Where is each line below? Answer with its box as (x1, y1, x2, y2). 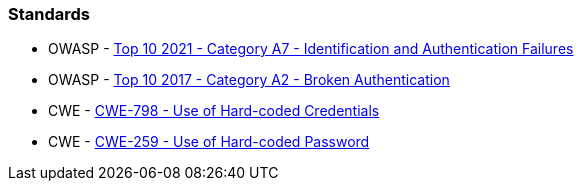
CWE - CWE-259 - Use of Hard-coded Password (48, 133, 370, 151)
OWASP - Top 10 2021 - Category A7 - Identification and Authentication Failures (48, 40, 574, 58)
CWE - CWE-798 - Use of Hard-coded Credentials (48, 102, 380, 120)
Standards (8, 4, 91, 24)
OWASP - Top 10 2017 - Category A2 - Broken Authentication (48, 71, 450, 89)
